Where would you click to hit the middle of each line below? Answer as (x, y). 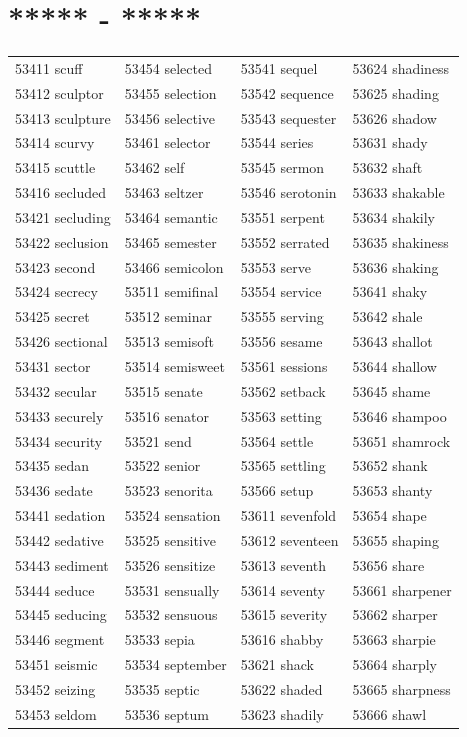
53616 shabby (282, 639)
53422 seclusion (62, 241)
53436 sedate (54, 490)
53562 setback (283, 390)
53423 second (55, 266)
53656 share (388, 564)
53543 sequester (288, 117)
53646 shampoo (399, 415)
